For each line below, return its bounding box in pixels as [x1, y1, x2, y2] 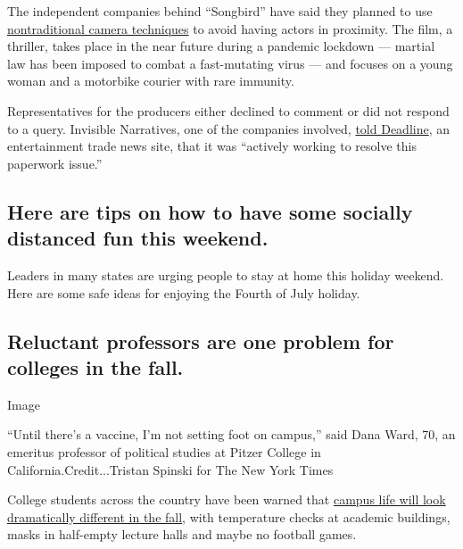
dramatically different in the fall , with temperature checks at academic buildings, [7, 507, 451, 526]
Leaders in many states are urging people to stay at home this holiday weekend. [7, 265, 444, 284]
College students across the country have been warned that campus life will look [7, 490, 446, 509]
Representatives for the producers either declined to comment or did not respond [7, 101, 450, 120]
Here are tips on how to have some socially [7, 197, 413, 225]
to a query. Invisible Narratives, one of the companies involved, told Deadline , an [7, 119, 451, 137]
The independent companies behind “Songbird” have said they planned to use [7, 2, 433, 20]
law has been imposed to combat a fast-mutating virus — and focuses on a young [7, 54, 453, 72]
